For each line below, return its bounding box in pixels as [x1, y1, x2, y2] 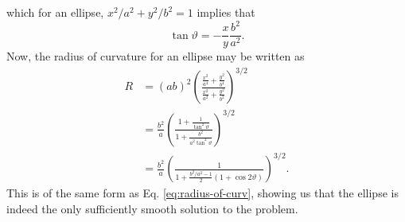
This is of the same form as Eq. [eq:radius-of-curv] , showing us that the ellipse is [6, 185, 399, 201]
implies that [197, 4, 255, 20]
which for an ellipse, [6, 4, 104, 20]
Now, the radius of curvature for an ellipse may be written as [6, 48, 305, 64]
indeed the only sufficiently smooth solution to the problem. [6, 200, 298, 216]
